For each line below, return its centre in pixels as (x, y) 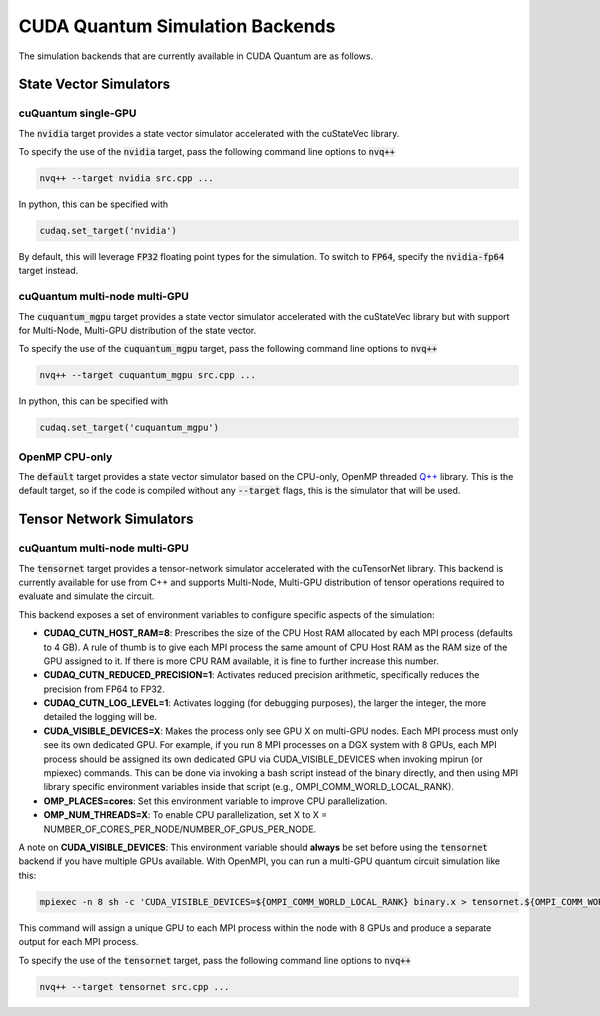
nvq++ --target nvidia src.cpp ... (126, 178)
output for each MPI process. (78, 942)
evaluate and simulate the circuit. (86, 596)
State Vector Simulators (94, 84)
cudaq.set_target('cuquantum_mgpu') (129, 428)
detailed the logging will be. (100, 717)
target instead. (48, 271)
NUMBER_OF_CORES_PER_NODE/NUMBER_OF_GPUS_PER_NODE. (180, 829)
